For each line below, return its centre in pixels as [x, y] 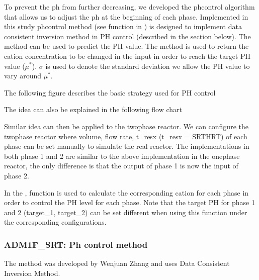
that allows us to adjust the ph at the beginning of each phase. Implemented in [126, 16]
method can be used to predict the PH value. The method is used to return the [126, 46]
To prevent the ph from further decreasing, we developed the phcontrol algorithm [129, 7]
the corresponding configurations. [55, 222]
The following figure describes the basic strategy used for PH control [110, 92]
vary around [23, 76]
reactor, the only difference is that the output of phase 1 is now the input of [121, 166]
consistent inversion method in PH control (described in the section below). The [127, 36]
